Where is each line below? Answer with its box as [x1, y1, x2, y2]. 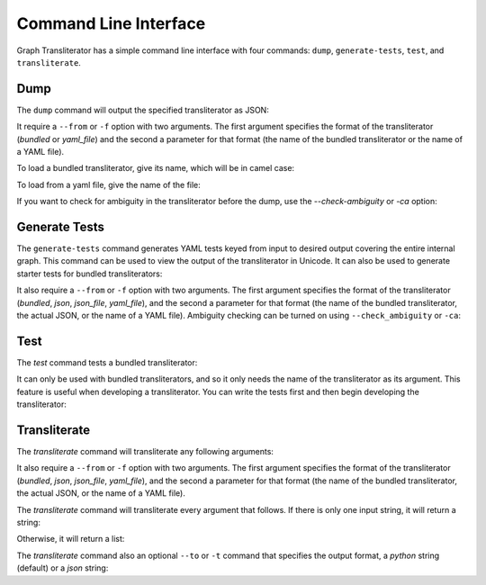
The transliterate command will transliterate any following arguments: [16, 446, 274, 457]
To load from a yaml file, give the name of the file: [16, 179, 202, 190]
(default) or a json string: [16, 562, 109, 573]
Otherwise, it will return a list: [16, 534, 125, 544]
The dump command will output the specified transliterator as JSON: [16, 104, 269, 115]
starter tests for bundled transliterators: [16, 268, 163, 279]
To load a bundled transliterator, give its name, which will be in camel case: [16, 163, 295, 174]
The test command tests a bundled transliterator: [16, 356, 198, 368]
